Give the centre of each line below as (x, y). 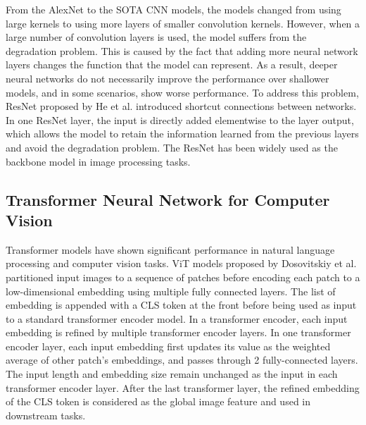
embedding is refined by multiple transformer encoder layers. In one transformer (178, 332)
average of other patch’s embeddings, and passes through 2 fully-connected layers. (182, 360)
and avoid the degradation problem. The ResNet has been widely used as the (172, 147)
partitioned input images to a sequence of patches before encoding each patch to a (183, 277)
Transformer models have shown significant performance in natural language (170, 249)
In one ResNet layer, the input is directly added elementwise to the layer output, (180, 119)
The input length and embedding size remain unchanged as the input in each (172, 374)
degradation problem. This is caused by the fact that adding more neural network (182, 50)
